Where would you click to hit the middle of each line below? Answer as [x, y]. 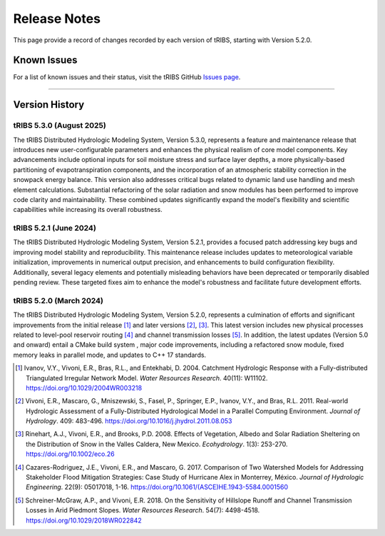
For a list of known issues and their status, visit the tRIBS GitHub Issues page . [127, 77]
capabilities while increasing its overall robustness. [88, 210]
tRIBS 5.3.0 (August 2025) [60, 126]
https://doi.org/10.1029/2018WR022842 [84, 520]
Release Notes [57, 19]
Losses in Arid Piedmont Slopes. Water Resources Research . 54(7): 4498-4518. [143, 510]
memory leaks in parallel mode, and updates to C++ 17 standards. [110, 355]
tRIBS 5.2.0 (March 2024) [58, 300]
